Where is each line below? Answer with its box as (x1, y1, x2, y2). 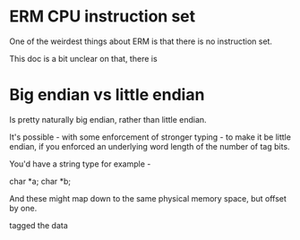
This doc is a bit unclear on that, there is (9, 53, 159, 64)
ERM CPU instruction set (9, 6, 196, 27)
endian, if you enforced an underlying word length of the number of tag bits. (9, 141, 290, 151)
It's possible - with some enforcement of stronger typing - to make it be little (9, 132, 291, 142)
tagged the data (9, 219, 69, 230)
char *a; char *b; (9, 176, 72, 186)
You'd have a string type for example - (9, 159, 151, 169)
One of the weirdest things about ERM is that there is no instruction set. (9, 36, 273, 47)
